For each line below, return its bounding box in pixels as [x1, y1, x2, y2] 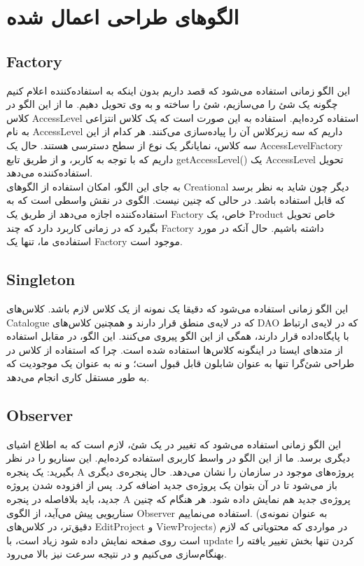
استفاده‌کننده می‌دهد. [6, 165, 93, 180]
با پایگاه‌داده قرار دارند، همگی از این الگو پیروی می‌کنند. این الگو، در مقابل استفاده [6, 329, 349, 343]
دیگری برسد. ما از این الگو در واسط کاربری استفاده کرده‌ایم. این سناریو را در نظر [6, 450, 351, 465]
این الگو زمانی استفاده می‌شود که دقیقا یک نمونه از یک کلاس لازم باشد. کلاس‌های [6, 301, 349, 315]
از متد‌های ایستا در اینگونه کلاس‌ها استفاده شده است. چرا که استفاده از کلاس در [6, 342, 343, 357]
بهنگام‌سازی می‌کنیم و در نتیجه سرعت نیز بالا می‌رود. [6, 546, 227, 561]
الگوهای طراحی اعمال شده [6, 2, 239, 31]
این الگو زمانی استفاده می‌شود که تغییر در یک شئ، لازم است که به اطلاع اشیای [6, 436, 342, 451]
